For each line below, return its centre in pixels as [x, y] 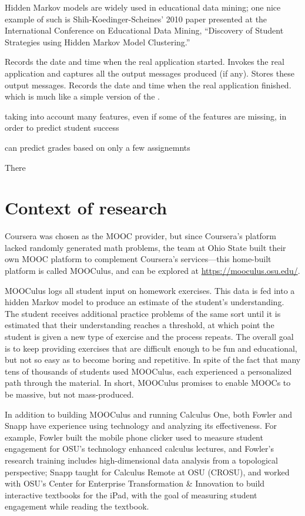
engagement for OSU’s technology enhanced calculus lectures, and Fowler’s [139, 449]
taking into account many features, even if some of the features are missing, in [146, 116]
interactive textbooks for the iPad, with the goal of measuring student [131, 494]
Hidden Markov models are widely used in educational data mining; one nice [143, 7]
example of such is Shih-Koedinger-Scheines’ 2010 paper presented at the [136, 19]
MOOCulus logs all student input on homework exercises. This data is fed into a [150, 290]
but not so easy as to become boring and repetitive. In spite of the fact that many [153, 360]
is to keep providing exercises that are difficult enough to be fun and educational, [151, 348]
